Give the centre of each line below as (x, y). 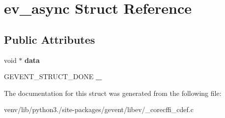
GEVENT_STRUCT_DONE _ (53, 76)
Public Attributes (50, 39)
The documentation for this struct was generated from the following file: (113, 93)
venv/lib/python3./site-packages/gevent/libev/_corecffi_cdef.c (99, 109)
